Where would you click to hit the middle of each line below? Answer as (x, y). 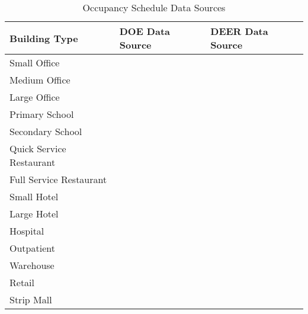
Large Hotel (34, 214)
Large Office (35, 97)
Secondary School (46, 131)
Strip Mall (31, 299)
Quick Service (38, 148)
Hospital (27, 231)
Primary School (42, 114)
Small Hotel (34, 196)
